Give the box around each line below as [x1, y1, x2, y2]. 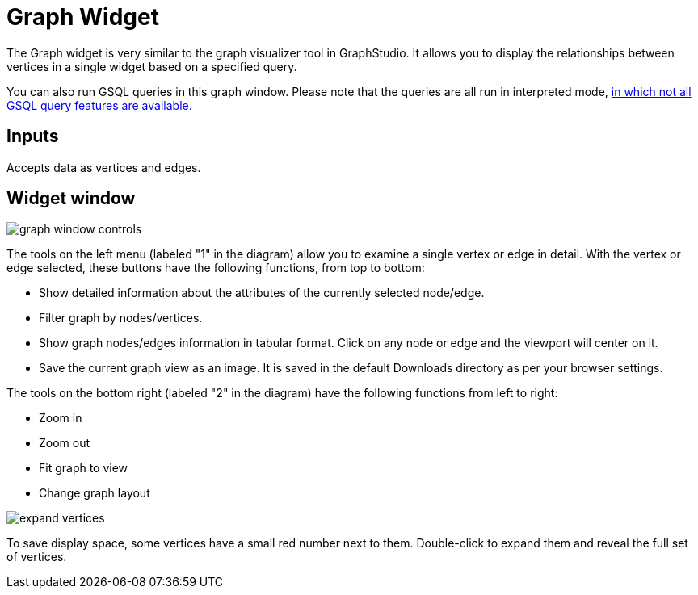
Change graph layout [39, 486, 150, 501]
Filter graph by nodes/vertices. [39, 311, 203, 325]
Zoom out [39, 436, 90, 450]
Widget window [6, 188, 136, 209]
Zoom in [39, 411, 82, 425]
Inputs [6, 126, 59, 147]
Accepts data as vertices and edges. [6, 160, 201, 174]
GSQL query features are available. [6, 98, 192, 112]
